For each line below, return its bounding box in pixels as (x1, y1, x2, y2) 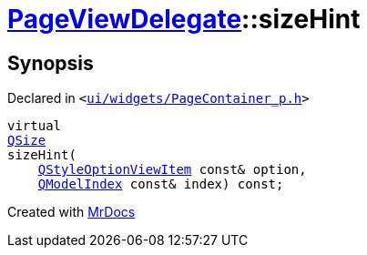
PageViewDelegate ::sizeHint (7, 4, 361, 35)
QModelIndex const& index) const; (37, 177, 284, 192)
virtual (7, 118, 62, 134)
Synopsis (7, 51, 94, 75)
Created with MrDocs (7, 204, 136, 220)
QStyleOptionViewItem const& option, (37, 162, 307, 178)
